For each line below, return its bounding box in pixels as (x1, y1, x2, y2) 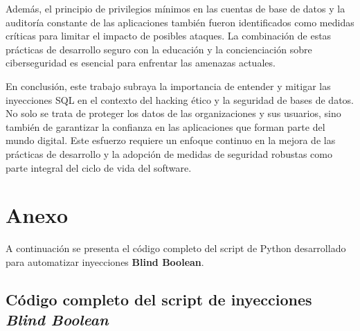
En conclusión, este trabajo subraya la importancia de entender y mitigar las (6, 78, 331, 93)
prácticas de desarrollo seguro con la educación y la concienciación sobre (6, 42, 312, 56)
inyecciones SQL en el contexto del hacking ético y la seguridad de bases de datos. (6, 92, 354, 107)
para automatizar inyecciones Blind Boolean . (6, 254, 204, 269)
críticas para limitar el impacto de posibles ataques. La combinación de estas (6, 28, 332, 43)
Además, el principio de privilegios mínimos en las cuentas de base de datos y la (6, 1, 345, 15)
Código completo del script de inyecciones (6, 288, 312, 310)
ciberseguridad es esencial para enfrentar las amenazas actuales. (6, 55, 276, 70)
